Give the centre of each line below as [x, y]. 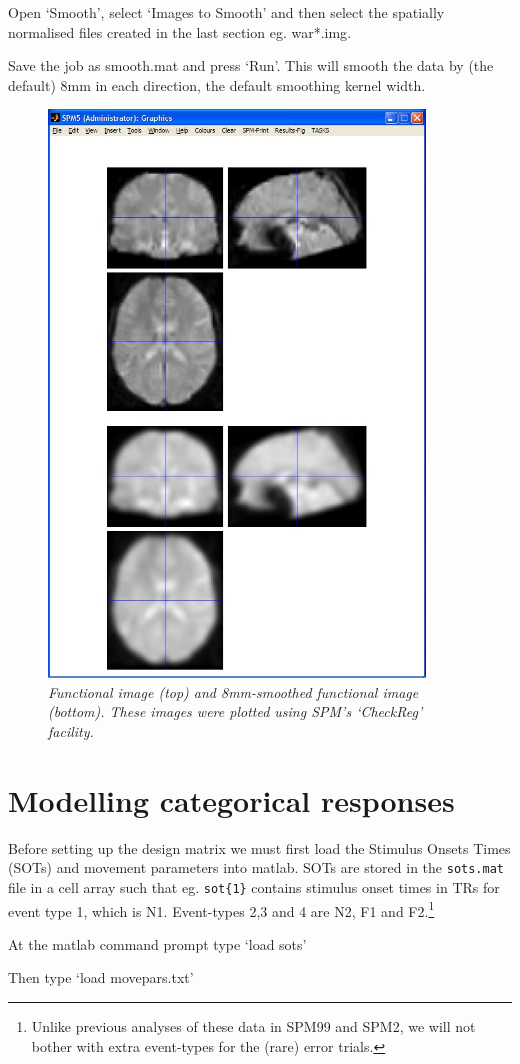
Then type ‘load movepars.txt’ [101, 977]
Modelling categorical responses [231, 799]
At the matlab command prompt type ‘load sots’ [157, 943]
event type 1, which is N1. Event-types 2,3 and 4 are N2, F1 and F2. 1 [221, 909]
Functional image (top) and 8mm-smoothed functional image [233, 691]
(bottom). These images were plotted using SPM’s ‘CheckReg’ [235, 711]
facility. [71, 731]
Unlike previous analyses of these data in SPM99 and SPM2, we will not [253, 1026]
